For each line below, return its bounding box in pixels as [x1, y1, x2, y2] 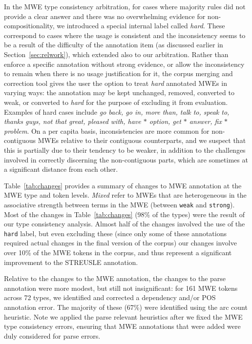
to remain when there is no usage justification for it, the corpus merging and [4, 68, 233, 79]
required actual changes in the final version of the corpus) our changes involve [4, 238, 237, 248]
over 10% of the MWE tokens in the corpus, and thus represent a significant [4, 247, 232, 257]
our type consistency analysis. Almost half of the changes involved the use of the [4, 219, 245, 229]
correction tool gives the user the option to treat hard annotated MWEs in [4, 78, 227, 88]
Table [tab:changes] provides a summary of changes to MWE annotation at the [4, 180, 242, 190]
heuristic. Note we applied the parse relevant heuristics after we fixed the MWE [4, 311, 243, 322]
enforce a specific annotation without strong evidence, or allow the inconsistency [4, 59, 245, 69]
